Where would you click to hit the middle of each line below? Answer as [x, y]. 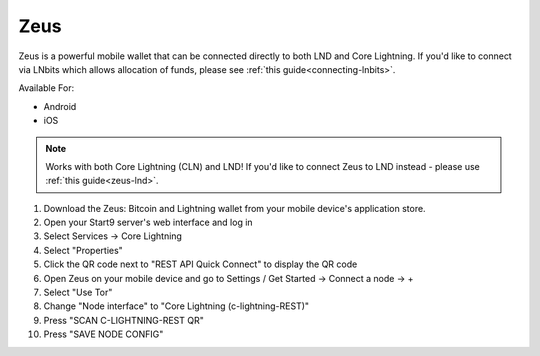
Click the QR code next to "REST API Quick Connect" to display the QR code [200, 264]
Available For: [46, 88]
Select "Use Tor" [78, 292]
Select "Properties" [83, 250]
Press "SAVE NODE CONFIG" [103, 334]
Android [60, 106]
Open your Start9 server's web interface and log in [148, 222]
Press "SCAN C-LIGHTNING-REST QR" [123, 320]
